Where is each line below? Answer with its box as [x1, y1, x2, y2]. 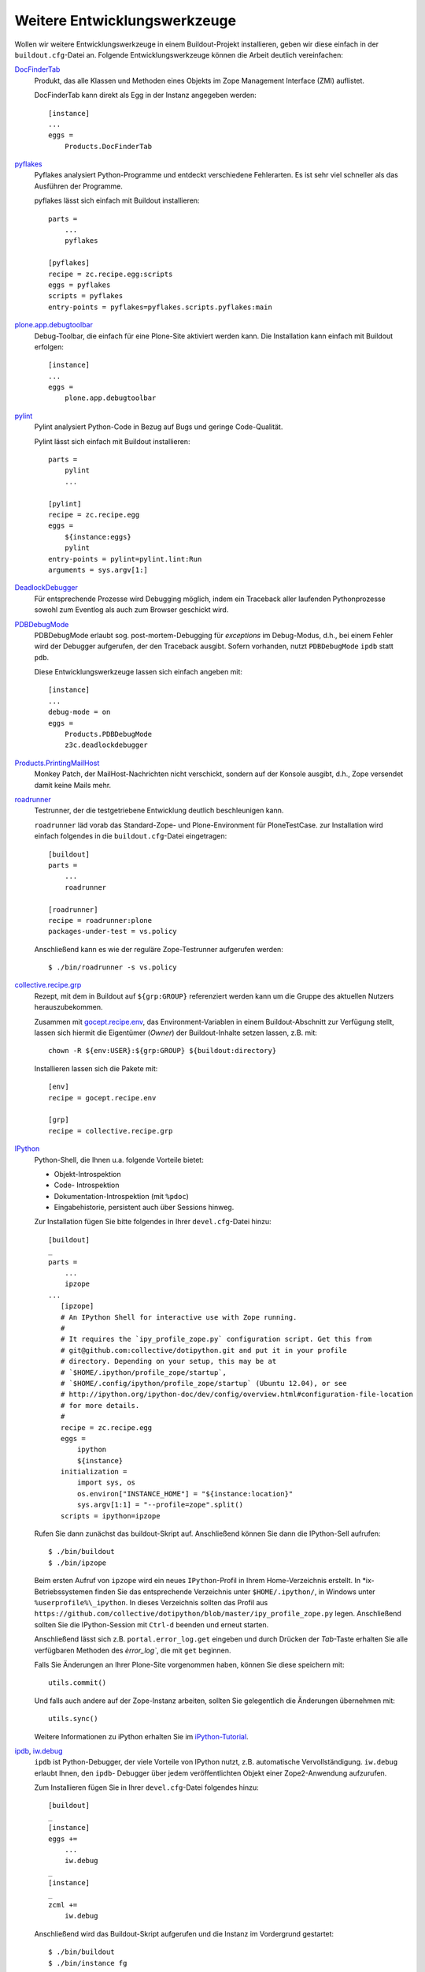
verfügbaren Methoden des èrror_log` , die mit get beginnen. [34, 1645, 231, 1655]
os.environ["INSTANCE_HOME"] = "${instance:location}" [77, 1489, 294, 1498]
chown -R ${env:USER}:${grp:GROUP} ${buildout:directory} [48, 1046, 277, 1055]
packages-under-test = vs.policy [48, 927, 177, 936]
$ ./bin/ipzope [48, 1558, 107, 1567]
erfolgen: [34, 342, 65, 351]
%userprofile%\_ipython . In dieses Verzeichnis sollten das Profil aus [34, 1597, 268, 1607]
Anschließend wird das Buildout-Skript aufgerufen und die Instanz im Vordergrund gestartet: [34, 1929, 334, 1938]
